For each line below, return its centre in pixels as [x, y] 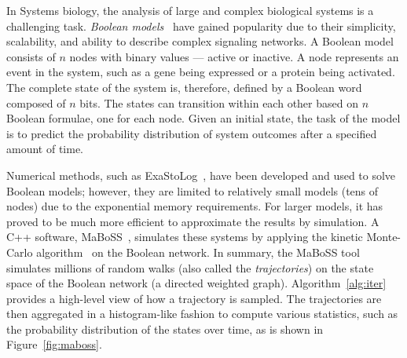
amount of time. [45, 149]
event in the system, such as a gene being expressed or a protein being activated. [201, 72]
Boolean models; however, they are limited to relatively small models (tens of [192, 190]
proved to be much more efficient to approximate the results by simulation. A [193, 221]
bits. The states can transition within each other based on [219, 102]
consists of [31, 56]
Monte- [384, 237]
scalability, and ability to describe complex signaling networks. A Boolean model [200, 41]
